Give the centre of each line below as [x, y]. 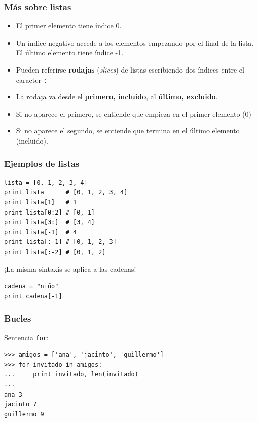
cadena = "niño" [31, 286]
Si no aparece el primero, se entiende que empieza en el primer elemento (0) [134, 113]
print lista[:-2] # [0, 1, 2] [55, 252]
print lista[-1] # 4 [41, 232]
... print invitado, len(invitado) [71, 375]
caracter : [31, 79]
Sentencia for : [26, 337]
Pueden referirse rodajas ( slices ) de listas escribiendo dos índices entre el [130, 69]
